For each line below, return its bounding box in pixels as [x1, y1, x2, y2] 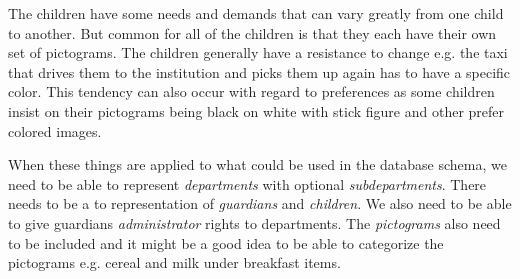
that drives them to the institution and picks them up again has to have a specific [8, 61, 511, 82]
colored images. [8, 120, 102, 141]
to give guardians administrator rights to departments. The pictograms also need [8, 212, 501, 233]
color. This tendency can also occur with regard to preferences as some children [8, 81, 495, 102]
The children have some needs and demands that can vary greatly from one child [8, 3, 504, 23]
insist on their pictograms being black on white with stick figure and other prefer [8, 100, 505, 121]
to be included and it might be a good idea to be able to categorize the [8, 232, 444, 253]
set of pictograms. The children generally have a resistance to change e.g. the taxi [8, 42, 508, 63]
